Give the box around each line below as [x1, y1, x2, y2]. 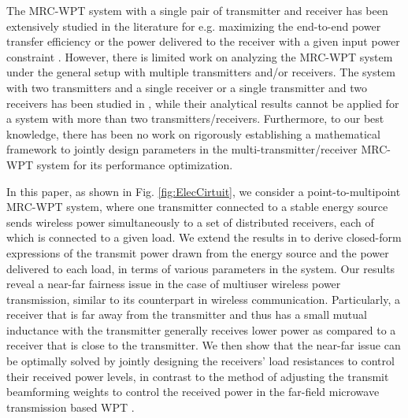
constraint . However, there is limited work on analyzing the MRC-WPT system [6, 48, 393, 65]
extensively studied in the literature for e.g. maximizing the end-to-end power [6, 17, 381, 34]
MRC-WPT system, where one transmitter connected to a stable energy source [6, 198, 388, 215]
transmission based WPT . [6, 398, 135, 415]
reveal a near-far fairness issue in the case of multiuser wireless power [6, 276, 341, 292]
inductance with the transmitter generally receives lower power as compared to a [6, 321, 396, 338]
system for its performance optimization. [36, 156, 233, 172]
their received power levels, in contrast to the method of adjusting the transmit [6, 368, 389, 384]
